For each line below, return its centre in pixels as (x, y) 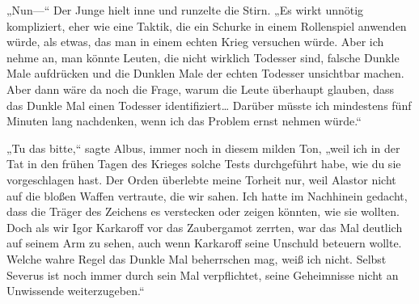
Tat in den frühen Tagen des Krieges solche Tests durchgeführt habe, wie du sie (204, 164)
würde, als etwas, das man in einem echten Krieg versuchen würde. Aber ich (195, 42)
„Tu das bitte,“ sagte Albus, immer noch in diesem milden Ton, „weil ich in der (203, 148)
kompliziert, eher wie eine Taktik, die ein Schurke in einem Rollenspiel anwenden (207, 25)
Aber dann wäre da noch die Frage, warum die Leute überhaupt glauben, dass (201, 89)
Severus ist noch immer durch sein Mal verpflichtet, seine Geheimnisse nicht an (203, 274)
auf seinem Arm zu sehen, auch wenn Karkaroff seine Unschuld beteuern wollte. (204, 243)
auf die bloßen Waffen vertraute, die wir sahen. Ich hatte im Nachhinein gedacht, (207, 195)
